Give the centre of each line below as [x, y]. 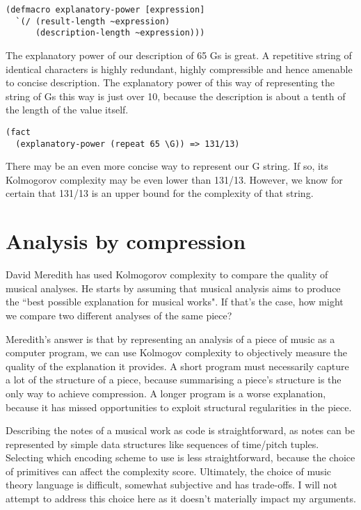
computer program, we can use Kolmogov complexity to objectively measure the [177, 352]
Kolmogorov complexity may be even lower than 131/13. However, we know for [174, 179]
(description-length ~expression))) [120, 33]
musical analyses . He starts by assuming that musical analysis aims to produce [173, 288]
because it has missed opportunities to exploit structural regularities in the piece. [179, 407]
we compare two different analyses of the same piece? [119, 315]
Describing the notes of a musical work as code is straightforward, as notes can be [180, 430]
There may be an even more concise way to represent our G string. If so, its [167, 166]
